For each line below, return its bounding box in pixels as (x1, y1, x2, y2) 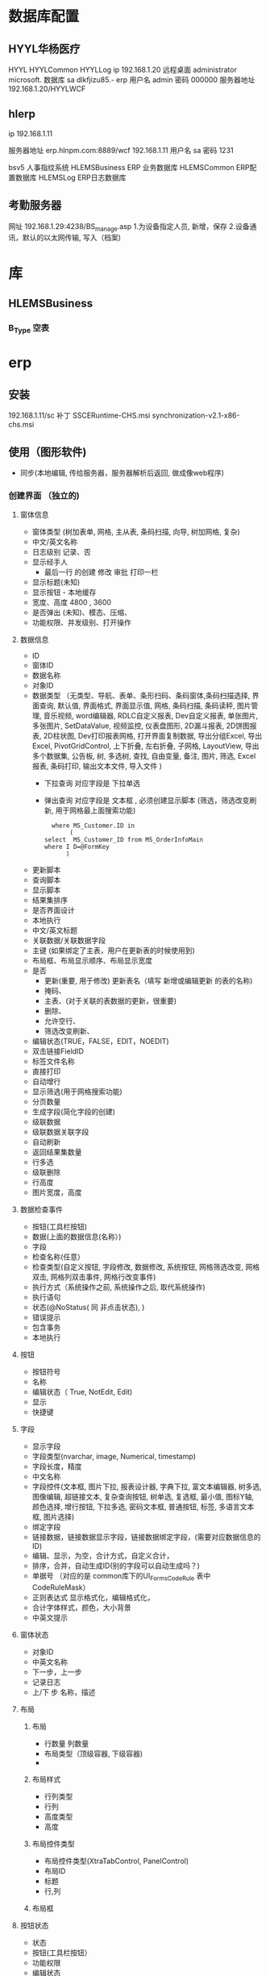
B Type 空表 (8, 322, 50, 335)
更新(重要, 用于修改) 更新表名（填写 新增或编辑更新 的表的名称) (44, 976, 253, 986)
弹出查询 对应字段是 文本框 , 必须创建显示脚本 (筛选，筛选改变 (44, 796, 250, 805)
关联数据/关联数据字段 (31, 936, 106, 946)
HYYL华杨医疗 (8, 42, 81, 56)
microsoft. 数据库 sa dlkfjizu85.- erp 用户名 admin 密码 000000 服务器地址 (8, 75, 255, 85)
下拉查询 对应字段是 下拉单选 (44, 779, 141, 788)
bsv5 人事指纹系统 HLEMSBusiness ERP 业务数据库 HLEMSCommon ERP (8, 162, 250, 172)
